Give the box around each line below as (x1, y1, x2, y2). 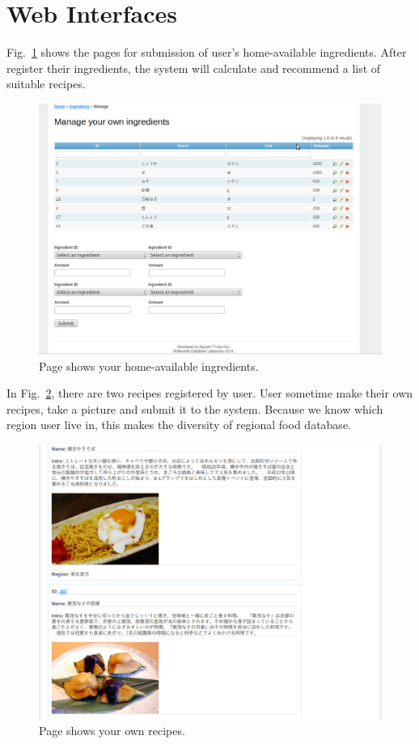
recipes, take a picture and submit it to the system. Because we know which (6, 400, 383, 417)
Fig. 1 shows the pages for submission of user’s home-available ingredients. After (6, 44, 407, 61)
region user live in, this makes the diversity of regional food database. (6, 416, 351, 433)
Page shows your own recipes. (39, 722, 185, 739)
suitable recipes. (6, 75, 86, 92)
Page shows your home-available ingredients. (39, 357, 259, 374)
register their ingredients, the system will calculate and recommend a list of (6, 59, 381, 76)
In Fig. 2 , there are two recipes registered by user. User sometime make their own (6, 385, 413, 402)
